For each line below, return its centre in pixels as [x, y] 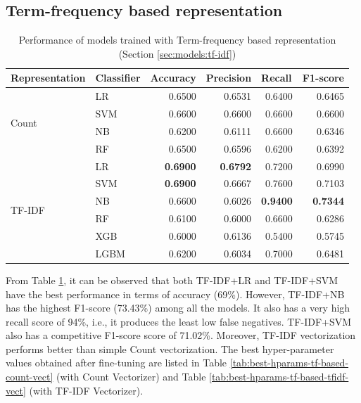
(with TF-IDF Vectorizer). [86, 390]
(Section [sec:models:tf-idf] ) [177, 53]
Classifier [118, 78]
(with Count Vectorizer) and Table [131, 377]
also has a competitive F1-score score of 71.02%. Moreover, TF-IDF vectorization [181, 335]
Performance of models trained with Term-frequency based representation [177, 40]
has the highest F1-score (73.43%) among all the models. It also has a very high [178, 308]
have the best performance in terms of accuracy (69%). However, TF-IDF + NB [175, 294]
